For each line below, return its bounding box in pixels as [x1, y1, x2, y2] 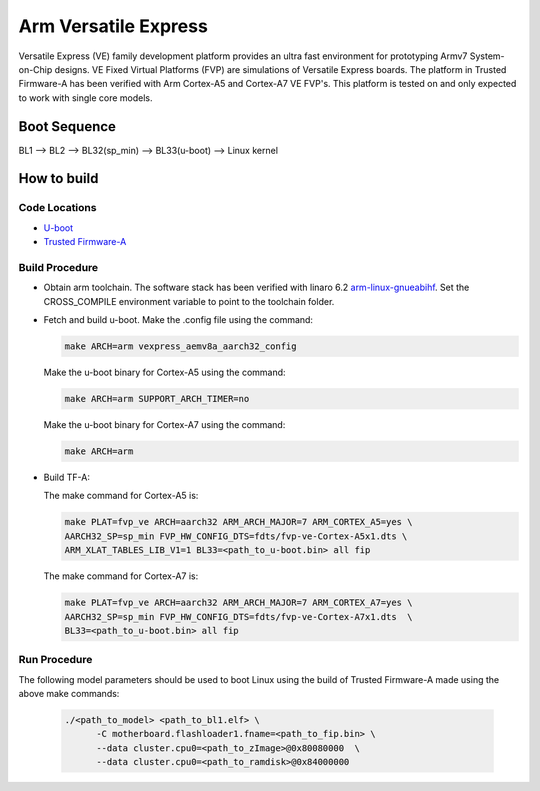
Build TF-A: [43, 471, 90, 483]
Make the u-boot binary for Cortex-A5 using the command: [43, 366, 286, 379]
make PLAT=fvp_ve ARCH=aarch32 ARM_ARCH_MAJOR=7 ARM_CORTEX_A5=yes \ [64, 516, 413, 528]
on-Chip [18, 63, 53, 75]
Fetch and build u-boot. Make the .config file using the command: [43, 314, 314, 326]
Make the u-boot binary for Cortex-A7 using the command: [43, 419, 286, 431]
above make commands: [18, 688, 120, 700]
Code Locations [18, 201, 97, 215]
